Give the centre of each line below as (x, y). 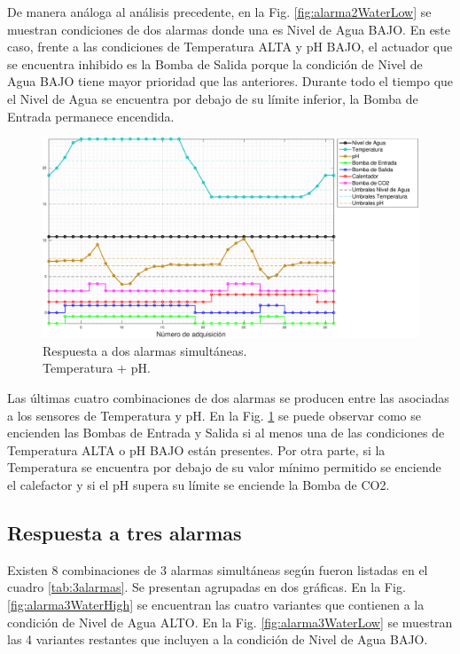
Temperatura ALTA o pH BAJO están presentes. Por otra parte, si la (196, 449)
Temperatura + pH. (97, 368)
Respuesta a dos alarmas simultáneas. (145, 350)
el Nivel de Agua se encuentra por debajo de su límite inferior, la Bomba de (213, 98)
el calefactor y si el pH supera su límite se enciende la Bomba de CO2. (199, 484)
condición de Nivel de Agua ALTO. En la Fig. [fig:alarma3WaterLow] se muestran (230, 622)
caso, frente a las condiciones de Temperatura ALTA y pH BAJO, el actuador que (230, 47)
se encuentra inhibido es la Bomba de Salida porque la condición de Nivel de (215, 63)
